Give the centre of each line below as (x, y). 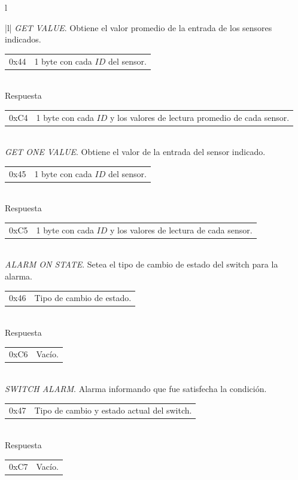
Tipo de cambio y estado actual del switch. (113, 410)
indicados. (23, 39)
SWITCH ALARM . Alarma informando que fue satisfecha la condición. (136, 388)
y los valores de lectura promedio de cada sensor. (200, 117)
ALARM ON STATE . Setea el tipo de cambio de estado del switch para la (142, 264)
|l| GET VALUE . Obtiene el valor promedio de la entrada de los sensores (139, 27)
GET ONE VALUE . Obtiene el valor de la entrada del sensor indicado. (135, 152)
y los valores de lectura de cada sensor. (181, 230)
